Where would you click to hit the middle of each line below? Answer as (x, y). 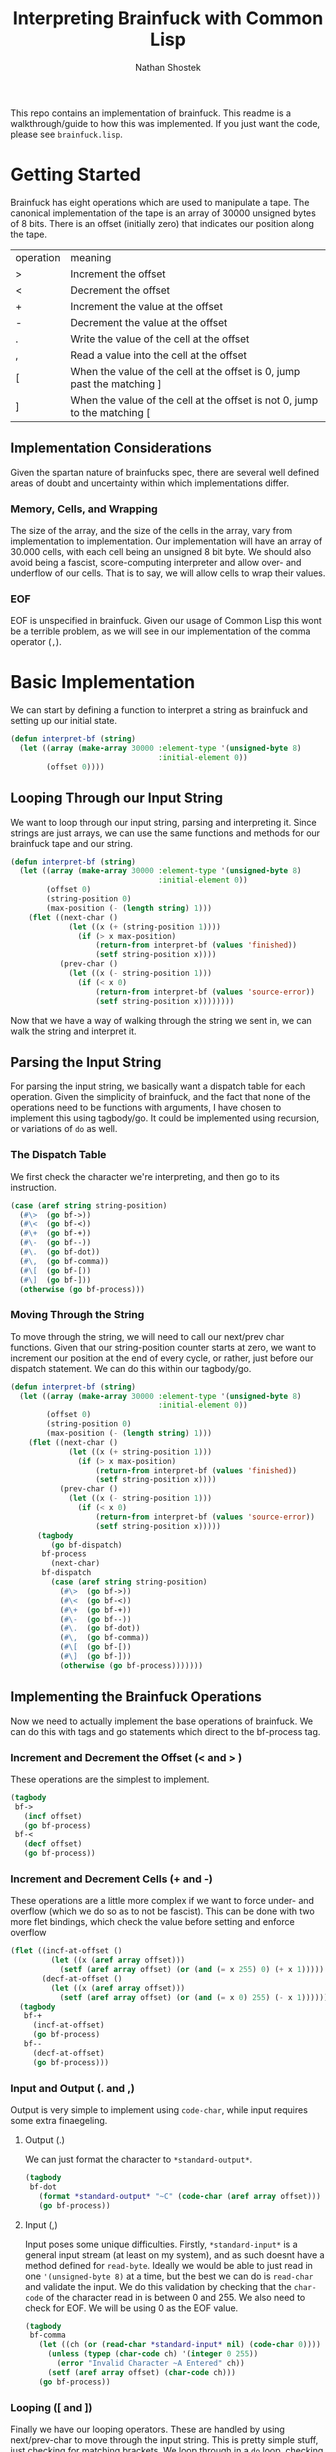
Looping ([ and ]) (51, 2407)
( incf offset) (53, 1816)
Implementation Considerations (111, 448)
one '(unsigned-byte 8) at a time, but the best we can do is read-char (169, 2276)
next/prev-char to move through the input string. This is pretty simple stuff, (164, 2439)
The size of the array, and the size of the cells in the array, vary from (151, 530)
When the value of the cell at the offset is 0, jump (185, 371)
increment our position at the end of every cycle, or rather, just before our (162, 1358)
